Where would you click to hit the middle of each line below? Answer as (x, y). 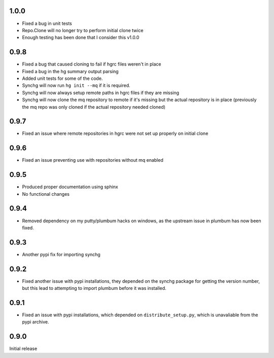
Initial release (23, 349)
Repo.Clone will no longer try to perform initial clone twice (83, 30)
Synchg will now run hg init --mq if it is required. (76, 85)
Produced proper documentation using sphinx (70, 187)
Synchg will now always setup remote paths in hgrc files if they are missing (101, 93)
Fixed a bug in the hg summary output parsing (70, 71)
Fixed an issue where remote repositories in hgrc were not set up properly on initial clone (115, 133)
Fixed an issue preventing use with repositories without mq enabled (93, 160)
